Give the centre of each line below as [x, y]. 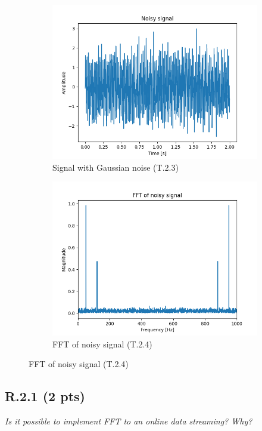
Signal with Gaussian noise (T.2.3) [116, 167]
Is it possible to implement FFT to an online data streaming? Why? [129, 421]
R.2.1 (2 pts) [45, 396]
